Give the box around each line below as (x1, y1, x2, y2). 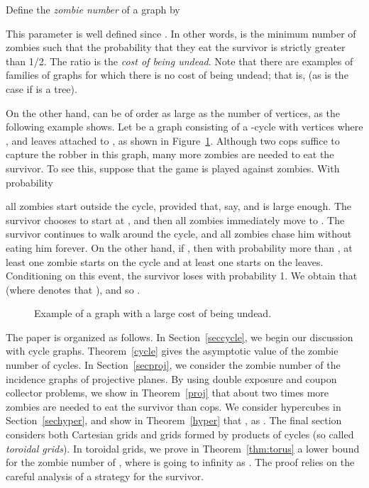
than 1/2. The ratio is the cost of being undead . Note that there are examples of (6, 53, 353, 68)
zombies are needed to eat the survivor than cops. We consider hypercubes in (6, 399, 341, 414)
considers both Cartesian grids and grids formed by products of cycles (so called (6, 427, 354, 442)
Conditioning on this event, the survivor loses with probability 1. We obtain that (6, 268, 358, 283)
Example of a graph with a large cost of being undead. (34, 306, 272, 321)
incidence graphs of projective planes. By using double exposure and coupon (6, 371, 337, 386)
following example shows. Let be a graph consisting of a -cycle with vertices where (6, 119, 363, 134)
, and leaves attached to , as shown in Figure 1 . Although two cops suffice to (6, 133, 340, 148)
